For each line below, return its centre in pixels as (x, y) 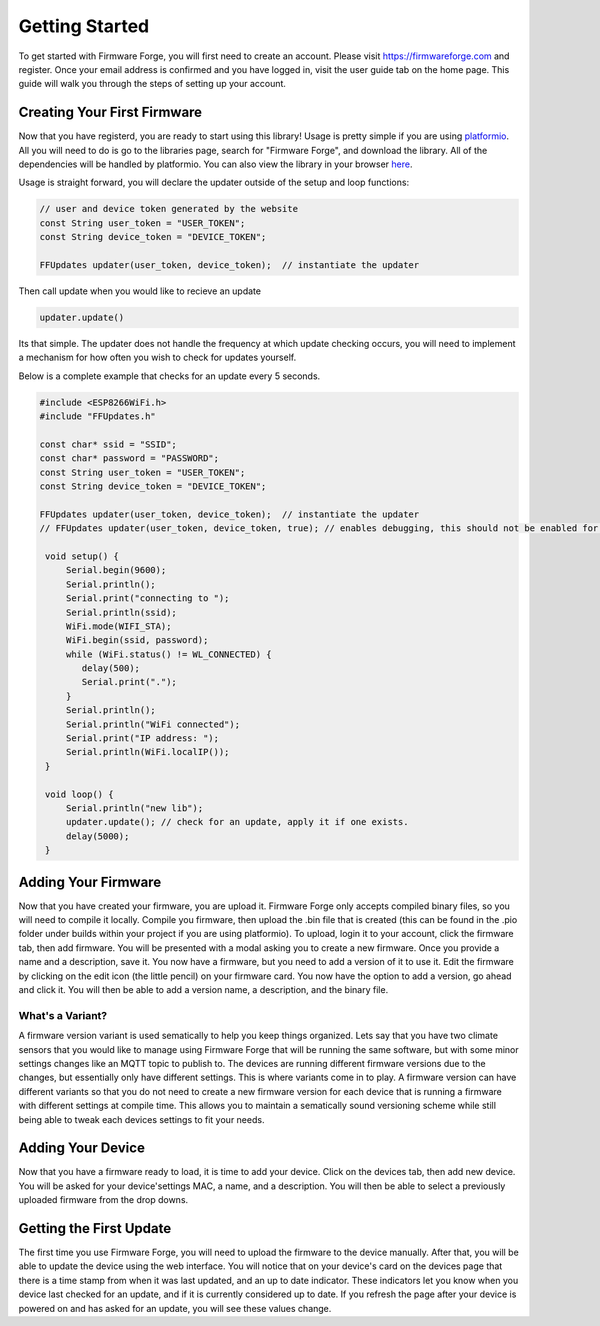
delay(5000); (97, 836)
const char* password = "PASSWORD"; (129, 458)
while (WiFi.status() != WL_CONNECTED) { (168, 654)
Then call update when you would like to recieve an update (140, 291)
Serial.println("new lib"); (134, 808)
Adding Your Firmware (90, 881)
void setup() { (82, 556)
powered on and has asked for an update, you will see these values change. (175, 1308)
